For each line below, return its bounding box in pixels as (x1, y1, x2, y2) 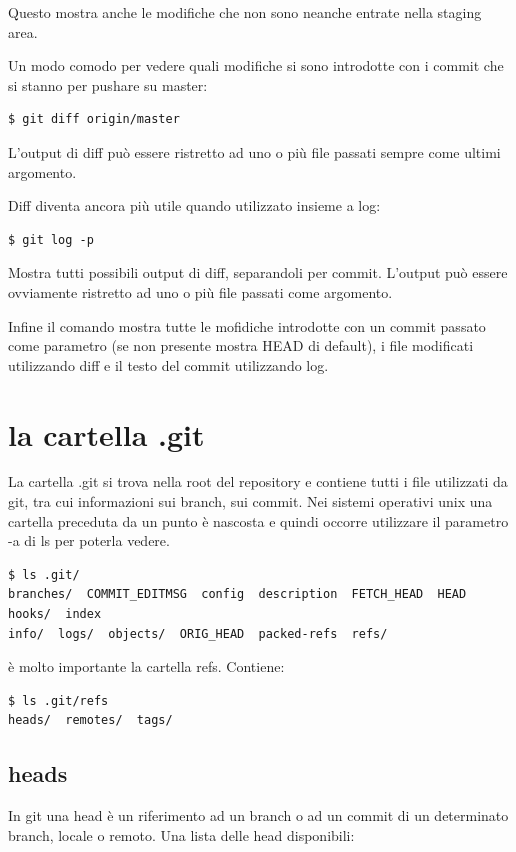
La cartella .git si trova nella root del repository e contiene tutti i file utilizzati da (8, 471, 508, 492)
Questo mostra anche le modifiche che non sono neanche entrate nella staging (8, 2, 482, 22)
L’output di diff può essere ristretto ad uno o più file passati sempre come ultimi (8, 141, 501, 162)
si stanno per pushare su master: (8, 74, 208, 95)
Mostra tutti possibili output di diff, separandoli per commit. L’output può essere (8, 262, 508, 283)
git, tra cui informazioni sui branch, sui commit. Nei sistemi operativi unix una (8, 491, 493, 512)
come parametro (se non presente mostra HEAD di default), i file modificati (8, 335, 474, 356)
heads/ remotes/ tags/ (8, 713, 173, 728)
